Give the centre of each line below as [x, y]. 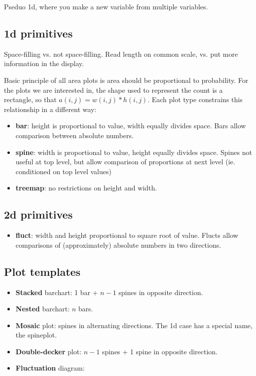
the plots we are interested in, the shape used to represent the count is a [113, 90]
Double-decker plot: [49, 351]
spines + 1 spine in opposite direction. [160, 351]
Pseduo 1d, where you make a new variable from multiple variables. [106, 6]
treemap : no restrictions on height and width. [86, 188]
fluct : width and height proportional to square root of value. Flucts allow [127, 235]
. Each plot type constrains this [195, 99]
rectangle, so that [30, 99]
